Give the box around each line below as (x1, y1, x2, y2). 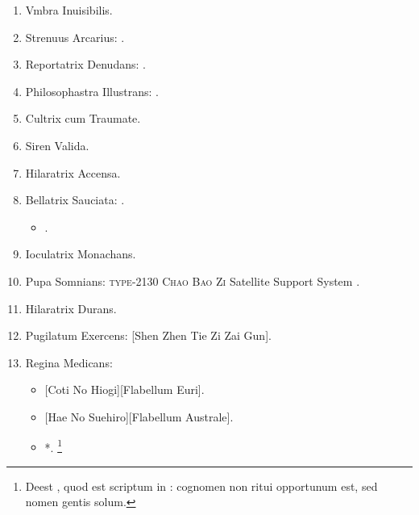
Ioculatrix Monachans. (25, 245, 136, 262)
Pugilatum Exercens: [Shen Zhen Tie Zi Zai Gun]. (25, 327, 272, 344)
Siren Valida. (25, 136, 89, 153)
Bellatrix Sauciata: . (25, 191, 125, 208)
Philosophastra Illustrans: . (25, 82, 159, 99)
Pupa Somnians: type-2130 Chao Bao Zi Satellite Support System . (25, 272, 360, 289)
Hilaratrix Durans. (25, 299, 117, 316)
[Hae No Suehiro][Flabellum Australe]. (44, 408, 234, 425)
